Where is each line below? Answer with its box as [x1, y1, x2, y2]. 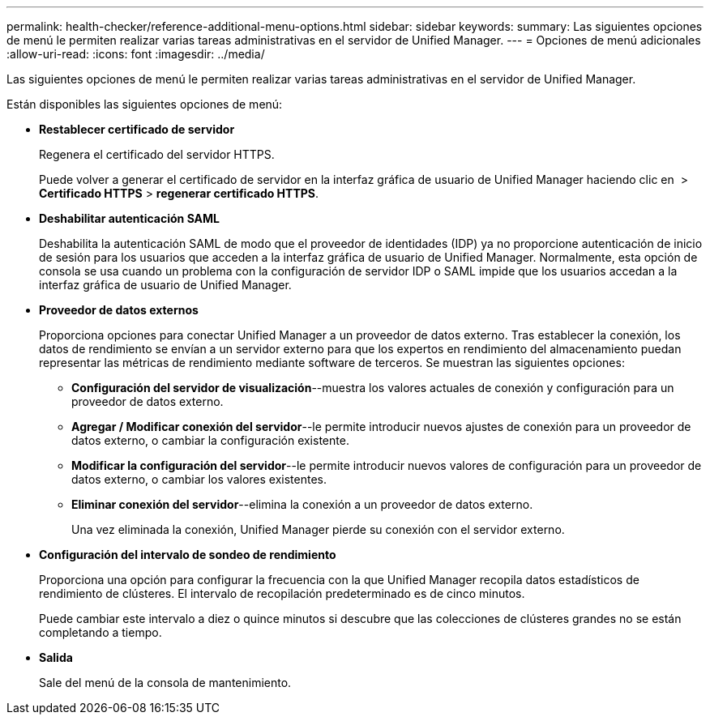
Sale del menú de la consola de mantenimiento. [39, 676, 292, 689]
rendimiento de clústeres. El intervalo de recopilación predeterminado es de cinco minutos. [39, 587, 525, 600]
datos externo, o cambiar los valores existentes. [71, 472, 327, 486]
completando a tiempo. [39, 625, 162, 639]
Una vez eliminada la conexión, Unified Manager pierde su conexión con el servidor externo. [71, 523, 565, 536]
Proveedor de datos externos [39, 303, 199, 317]
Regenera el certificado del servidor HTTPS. [39, 147, 275, 161]
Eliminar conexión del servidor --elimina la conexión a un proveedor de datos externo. [71, 497, 533, 511]
